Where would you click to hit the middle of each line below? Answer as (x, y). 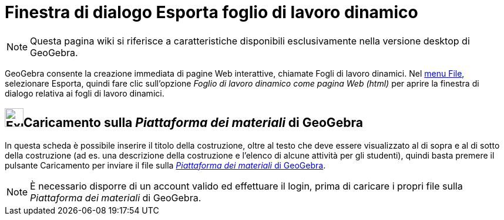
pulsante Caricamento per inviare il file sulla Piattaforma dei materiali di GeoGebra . (165, 165)
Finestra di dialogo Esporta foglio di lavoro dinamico (211, 12)
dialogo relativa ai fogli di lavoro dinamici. (85, 93)
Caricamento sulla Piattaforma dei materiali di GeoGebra (193, 123)
